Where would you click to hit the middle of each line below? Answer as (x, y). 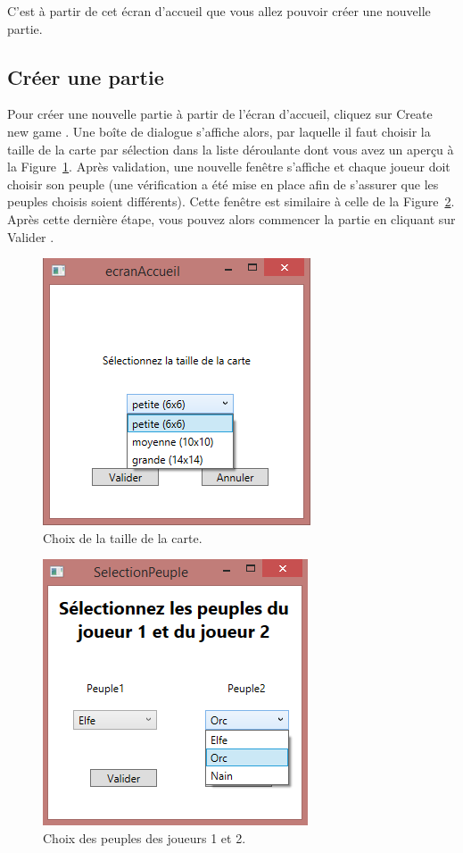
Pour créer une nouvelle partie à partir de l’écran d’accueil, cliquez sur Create (220, 114)
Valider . (31, 236)
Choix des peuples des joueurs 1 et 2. (145, 837)
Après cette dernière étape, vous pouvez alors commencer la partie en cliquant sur (231, 218)
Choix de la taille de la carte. (123, 537)
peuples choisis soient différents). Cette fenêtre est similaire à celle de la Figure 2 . (231, 201)
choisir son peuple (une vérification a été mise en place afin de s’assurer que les (223, 184)
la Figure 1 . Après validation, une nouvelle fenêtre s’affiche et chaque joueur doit (229, 167)
